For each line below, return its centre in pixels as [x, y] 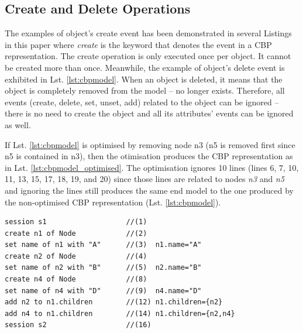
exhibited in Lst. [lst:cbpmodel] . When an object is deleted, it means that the [144, 79]
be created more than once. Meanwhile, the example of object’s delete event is [145, 67]
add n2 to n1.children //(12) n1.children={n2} [114, 302]
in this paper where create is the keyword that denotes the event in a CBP [138, 44]
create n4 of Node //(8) [76, 279]
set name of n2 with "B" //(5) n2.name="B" [103, 268]
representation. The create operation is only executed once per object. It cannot [148, 56]
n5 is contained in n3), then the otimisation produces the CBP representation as [149, 156]
